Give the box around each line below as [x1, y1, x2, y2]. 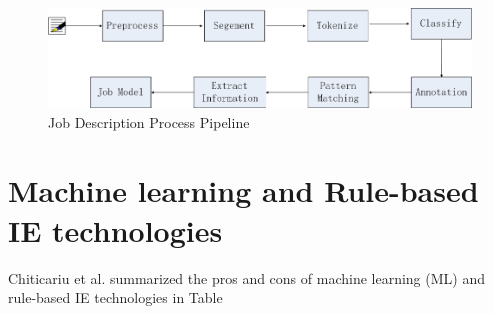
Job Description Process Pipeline [48, 111, 250, 132]
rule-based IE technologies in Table [8, 287, 223, 308]
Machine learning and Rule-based [8, 170, 479, 211]
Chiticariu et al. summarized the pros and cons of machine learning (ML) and [8, 267, 485, 288]
